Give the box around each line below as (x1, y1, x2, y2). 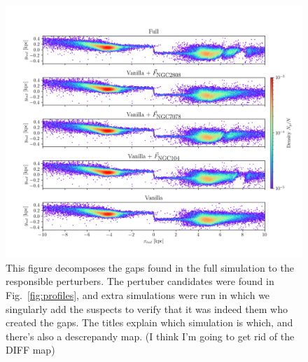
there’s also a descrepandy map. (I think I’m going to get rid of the (6, 328, 295, 343)
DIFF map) (6, 342, 55, 357)
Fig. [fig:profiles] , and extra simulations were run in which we (6, 288, 270, 302)
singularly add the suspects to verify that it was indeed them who (6, 301, 288, 316)
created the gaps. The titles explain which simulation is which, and (6, 315, 293, 330)
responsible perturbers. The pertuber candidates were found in (6, 274, 274, 288)
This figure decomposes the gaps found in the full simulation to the (6, 260, 294, 274)
